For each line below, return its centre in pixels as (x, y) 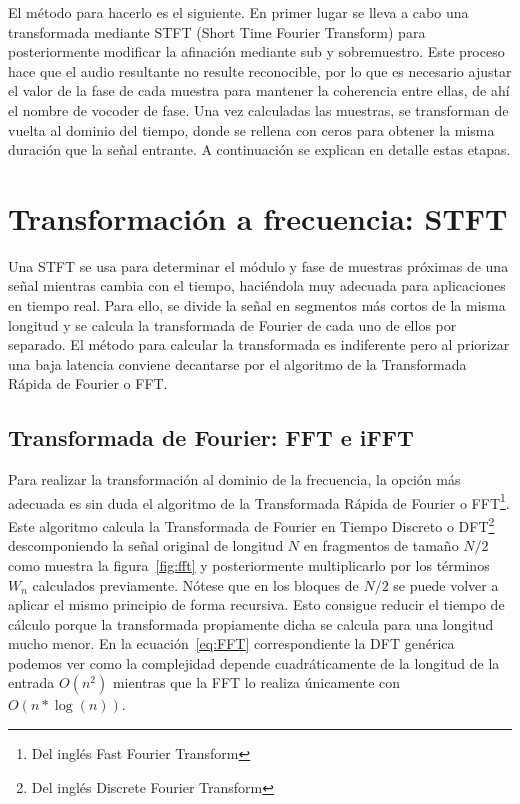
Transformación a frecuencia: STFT (258, 217)
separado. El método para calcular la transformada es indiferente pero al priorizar (259, 344)
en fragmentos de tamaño (381, 545)
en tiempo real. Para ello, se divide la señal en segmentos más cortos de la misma (257, 305)
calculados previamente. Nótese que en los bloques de (195, 584)
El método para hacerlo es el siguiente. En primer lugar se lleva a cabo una (238, 12)
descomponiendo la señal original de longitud (146, 545)
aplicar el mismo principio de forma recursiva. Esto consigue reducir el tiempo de (256, 604)
